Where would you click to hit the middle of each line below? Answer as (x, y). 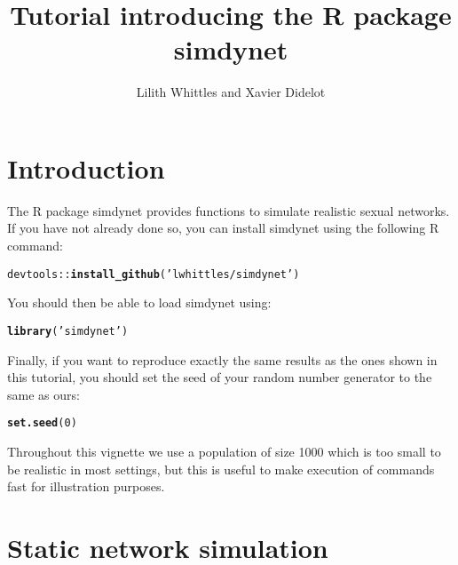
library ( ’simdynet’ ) (68, 331)
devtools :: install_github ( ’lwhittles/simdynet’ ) (154, 274)
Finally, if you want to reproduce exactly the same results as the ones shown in (222, 359)
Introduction (86, 167)
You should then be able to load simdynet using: (139, 302)
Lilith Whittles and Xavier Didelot (231, 92)
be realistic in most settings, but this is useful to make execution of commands (221, 469)
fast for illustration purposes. (86, 486)
